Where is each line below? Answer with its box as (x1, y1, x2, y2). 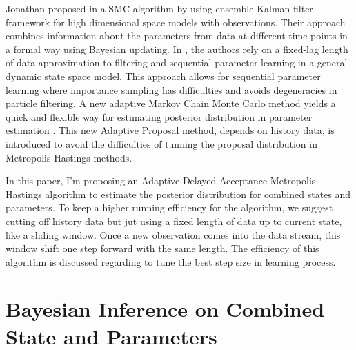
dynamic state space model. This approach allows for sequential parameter (6, 68, 321, 83)
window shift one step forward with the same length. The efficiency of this (6, 241, 319, 255)
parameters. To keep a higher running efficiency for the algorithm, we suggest (6, 200, 333, 215)
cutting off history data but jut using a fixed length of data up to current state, (6, 213, 342, 228)
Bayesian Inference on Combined (6, 295, 325, 323)
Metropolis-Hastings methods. (6, 150, 132, 164)
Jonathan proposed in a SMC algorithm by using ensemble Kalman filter (6, 1, 313, 15)
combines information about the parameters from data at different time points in (6, 28, 348, 43)
